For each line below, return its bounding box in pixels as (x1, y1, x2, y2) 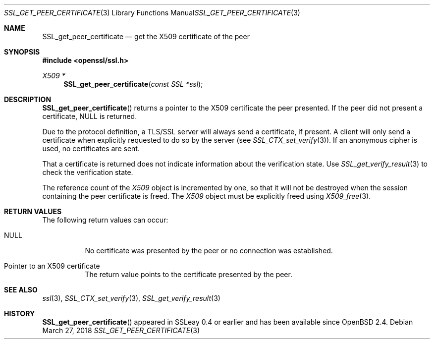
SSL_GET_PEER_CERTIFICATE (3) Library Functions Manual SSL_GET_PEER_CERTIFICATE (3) (4, 8, 300, 17)
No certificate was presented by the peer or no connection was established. (85, 246, 333, 255)
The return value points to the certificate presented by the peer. (85, 270, 292, 279)
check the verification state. (42, 168, 133, 176)
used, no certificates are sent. (42, 144, 140, 153)
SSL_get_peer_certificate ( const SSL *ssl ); (63, 80, 203, 88)
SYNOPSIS (4, 48, 40, 56)
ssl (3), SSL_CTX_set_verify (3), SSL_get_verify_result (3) (42, 294, 220, 302)
